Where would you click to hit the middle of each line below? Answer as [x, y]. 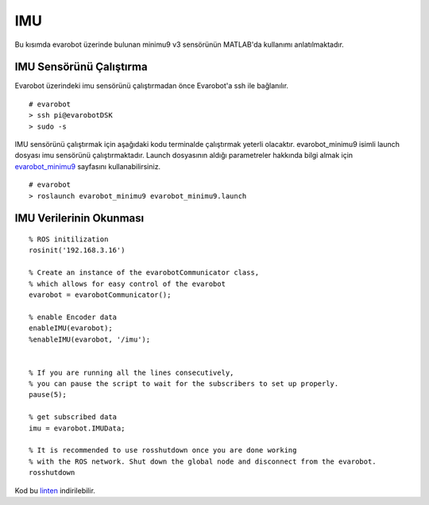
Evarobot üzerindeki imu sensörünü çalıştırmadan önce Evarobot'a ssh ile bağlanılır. [152, 86]
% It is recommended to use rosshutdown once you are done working [163, 450]
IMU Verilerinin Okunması [79, 218]
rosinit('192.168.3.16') [77, 251]
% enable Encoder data [73, 317]
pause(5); [48, 395]
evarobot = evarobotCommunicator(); [100, 295]
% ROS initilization [69, 239]
